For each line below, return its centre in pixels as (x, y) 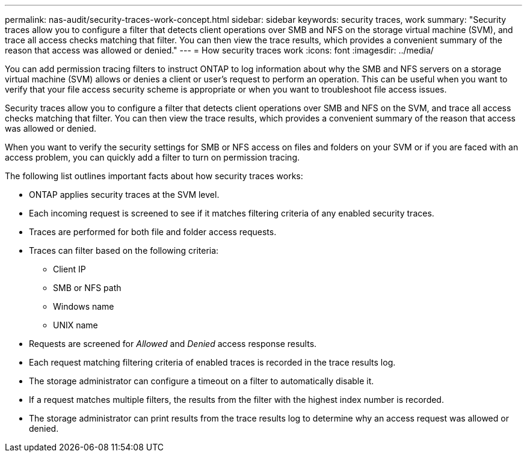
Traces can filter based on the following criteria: (124, 250)
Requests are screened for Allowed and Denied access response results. (173, 344)
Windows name (84, 306)
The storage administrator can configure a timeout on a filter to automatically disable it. (202, 381)
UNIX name (76, 325)
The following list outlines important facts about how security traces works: (154, 176)
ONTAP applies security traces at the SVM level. (124, 195)
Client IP (69, 269)
